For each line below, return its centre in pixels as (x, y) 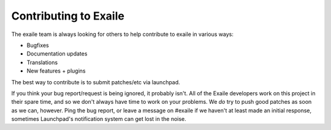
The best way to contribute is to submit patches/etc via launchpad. (96, 82)
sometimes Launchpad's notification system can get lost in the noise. (99, 119)
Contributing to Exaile (68, 16)
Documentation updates (57, 54)
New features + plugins (56, 71)
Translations (42, 62)
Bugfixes (38, 45)
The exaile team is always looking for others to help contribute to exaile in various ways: (123, 34)
